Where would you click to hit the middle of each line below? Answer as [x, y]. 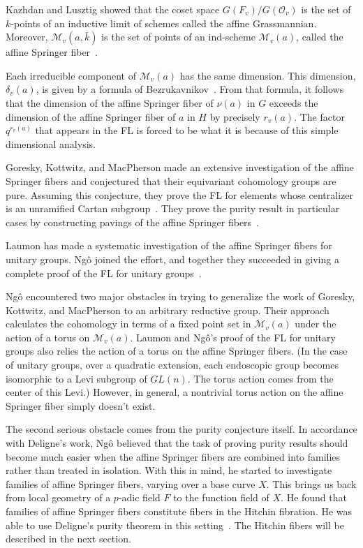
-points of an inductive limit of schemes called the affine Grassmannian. [164, 23]
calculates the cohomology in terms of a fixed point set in [128, 324]
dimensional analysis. [51, 143]
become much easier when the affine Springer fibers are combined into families [173, 456]
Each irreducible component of [71, 75]
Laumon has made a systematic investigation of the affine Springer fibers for [169, 245]
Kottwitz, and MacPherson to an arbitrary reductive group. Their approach [168, 310]
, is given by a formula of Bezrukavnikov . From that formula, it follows [190, 89]
